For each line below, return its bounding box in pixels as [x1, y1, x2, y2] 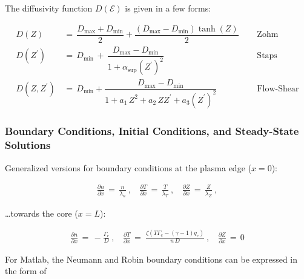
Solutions [5, 137, 51, 153]
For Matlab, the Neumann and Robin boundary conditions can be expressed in [5, 252, 298, 265]
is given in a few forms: [125, 2, 211, 14]
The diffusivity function [5, 2, 93, 14]
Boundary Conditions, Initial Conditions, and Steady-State [5, 123, 299, 139]
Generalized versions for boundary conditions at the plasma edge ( [5, 161, 251, 174]
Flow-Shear [257, 84, 299, 93]
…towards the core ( [5, 206, 78, 219]
